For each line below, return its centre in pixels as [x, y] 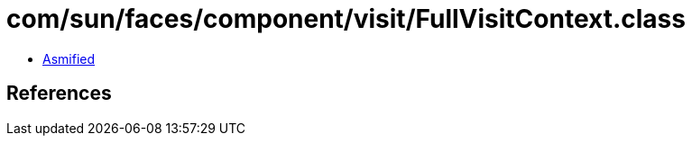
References [59, 94]
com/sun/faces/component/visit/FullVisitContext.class [346, 19]
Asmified [69, 58]
